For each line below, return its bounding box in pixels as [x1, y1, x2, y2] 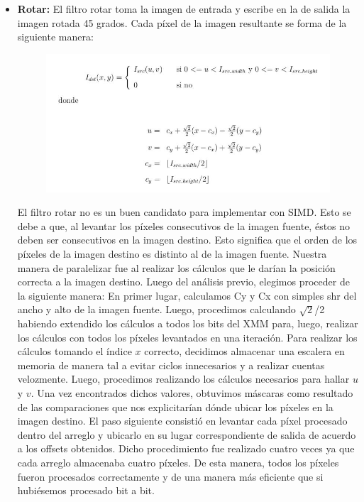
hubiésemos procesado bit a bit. [17, 483, 155, 498]
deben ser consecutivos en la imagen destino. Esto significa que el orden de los [17, 232, 358, 247]
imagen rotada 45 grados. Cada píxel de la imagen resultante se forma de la [17, 15, 347, 30]
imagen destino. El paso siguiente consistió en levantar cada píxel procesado [17, 413, 348, 428]
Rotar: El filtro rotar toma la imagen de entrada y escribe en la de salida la [17, 1, 351, 16]
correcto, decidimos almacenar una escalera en [144, 344, 345, 359]
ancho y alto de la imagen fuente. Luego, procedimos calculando [17, 302, 296, 317]
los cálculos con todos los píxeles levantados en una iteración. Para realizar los [17, 329, 358, 344]
